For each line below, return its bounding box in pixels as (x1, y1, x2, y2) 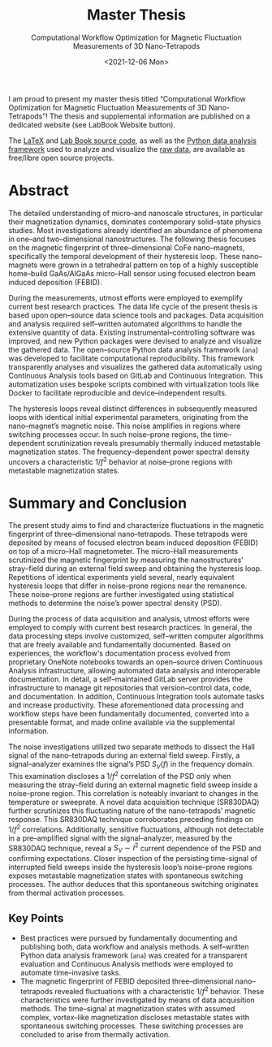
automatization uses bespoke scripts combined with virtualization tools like (8, 379, 260, 389)
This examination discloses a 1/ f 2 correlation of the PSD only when (8, 770, 231, 781)
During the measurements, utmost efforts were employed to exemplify (8, 292, 244, 302)
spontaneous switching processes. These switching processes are (19, 1021, 244, 1031)
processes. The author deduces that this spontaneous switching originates (8, 880, 259, 889)
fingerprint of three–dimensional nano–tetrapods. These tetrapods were (8, 530, 248, 539)
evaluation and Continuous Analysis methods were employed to (19, 958, 234, 968)
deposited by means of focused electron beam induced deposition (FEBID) (8, 538, 258, 547)
